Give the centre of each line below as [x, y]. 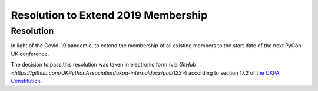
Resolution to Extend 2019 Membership [109, 15]
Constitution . [26, 80]
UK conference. [30, 54]
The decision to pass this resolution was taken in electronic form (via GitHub [104, 65]
